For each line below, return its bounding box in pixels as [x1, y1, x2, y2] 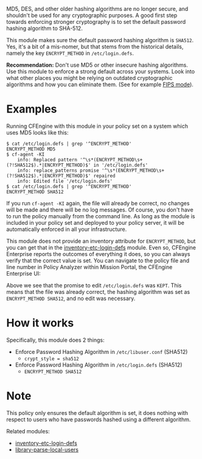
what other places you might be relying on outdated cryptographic [6, 75, 173, 81]
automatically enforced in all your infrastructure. [6, 226, 127, 233]
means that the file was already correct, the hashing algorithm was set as [6, 288, 190, 295]
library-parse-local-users [15, 446, 79, 453]
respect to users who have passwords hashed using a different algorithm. [6, 416, 191, 423]
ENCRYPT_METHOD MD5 [6, 146, 56, 152]
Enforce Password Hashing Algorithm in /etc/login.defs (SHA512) [15, 361, 183, 369]
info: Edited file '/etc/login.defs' [17, 178, 113, 184]
